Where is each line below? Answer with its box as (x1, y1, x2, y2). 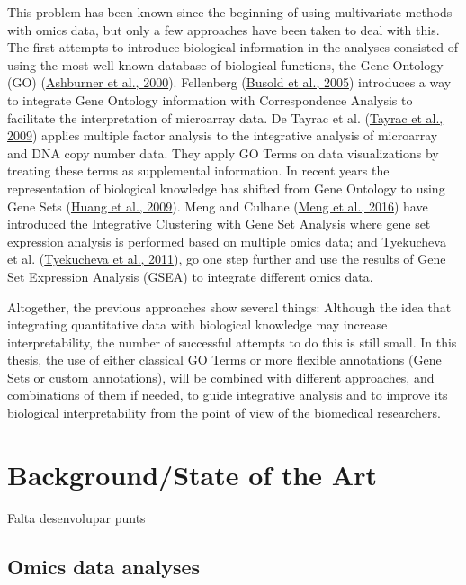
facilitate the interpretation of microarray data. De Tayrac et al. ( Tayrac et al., (7, 108, 444, 127)
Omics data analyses (7, 552, 201, 580)
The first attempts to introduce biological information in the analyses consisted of (7, 38, 459, 57)
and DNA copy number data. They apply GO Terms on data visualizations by (7, 143, 439, 162)
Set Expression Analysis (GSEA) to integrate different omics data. (7, 266, 373, 285)
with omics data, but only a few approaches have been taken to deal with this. (7, 20, 440, 39)
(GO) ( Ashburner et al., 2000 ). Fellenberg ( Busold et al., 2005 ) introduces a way (7, 73, 452, 92)
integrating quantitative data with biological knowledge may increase (7, 315, 388, 334)
